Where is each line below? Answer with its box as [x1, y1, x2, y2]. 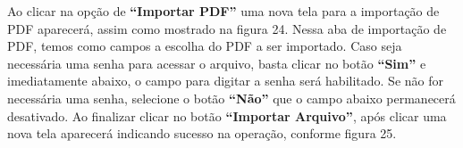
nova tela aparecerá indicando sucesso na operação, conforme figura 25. [7, 124, 397, 143]
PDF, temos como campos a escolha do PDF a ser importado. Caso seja [7, 37, 402, 55]
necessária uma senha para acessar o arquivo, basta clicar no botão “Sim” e [7, 53, 426, 72]
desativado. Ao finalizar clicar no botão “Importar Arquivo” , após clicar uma [7, 106, 447, 125]
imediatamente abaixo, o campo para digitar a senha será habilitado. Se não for [7, 71, 443, 90]
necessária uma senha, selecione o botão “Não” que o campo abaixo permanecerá [7, 88, 456, 107]
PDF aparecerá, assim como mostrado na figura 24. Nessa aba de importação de [7, 19, 447, 37]
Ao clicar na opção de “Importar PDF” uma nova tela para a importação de [7, 2, 440, 20]
